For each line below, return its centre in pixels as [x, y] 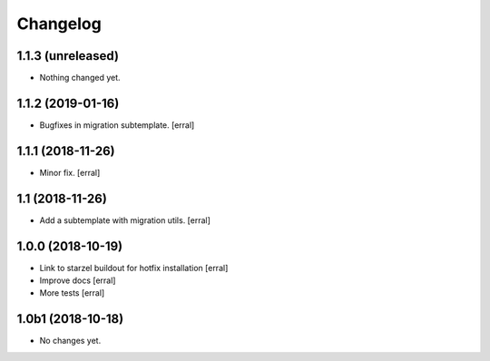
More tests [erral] [72, 293]
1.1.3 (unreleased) [68, 56]
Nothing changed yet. [80, 78]
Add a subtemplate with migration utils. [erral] [125, 220]
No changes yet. [70, 341]
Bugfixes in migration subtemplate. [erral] [117, 125]
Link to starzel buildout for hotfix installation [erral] [134, 268]
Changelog [59, 24]
